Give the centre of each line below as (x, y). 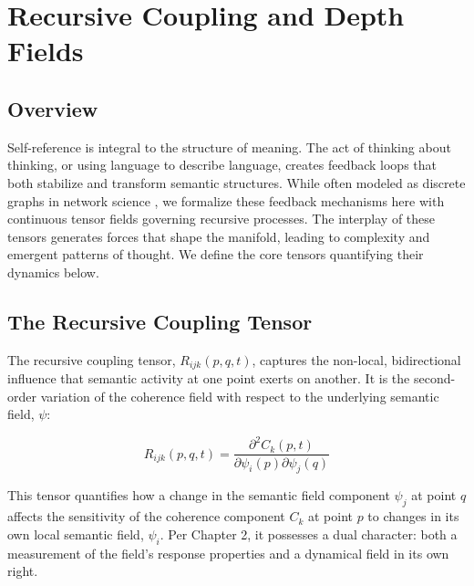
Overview (53, 108)
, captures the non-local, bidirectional (356, 359)
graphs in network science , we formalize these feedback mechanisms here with (226, 200)
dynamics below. (53, 272)
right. (23, 571)
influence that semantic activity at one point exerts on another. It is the (209, 378)
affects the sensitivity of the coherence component (146, 516)
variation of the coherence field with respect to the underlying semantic (240, 396)
